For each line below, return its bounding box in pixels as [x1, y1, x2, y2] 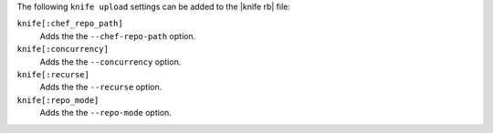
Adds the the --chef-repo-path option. [39, 30, 196, 41]
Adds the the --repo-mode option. [39, 107, 173, 118]
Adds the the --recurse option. [39, 82, 163, 93]
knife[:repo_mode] [16, 95, 100, 105]
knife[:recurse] [16, 69, 90, 79]
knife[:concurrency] [16, 44, 110, 55]
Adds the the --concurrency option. [39, 56, 182, 67]
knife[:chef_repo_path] [16, 18, 123, 29]
